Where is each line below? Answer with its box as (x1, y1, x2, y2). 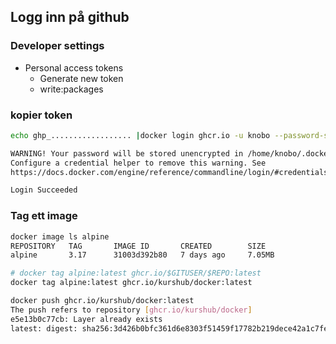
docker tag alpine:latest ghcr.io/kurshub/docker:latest (10, 278, 253, 288)
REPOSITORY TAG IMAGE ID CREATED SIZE (10, 241, 267, 251)
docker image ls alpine (10, 231, 110, 242)
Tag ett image (10, 209, 78, 223)
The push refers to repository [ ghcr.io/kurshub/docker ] (10, 305, 253, 315)
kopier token (10, 108, 73, 122)
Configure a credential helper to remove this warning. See (10, 158, 267, 168)
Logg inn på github (10, 9, 130, 26)
